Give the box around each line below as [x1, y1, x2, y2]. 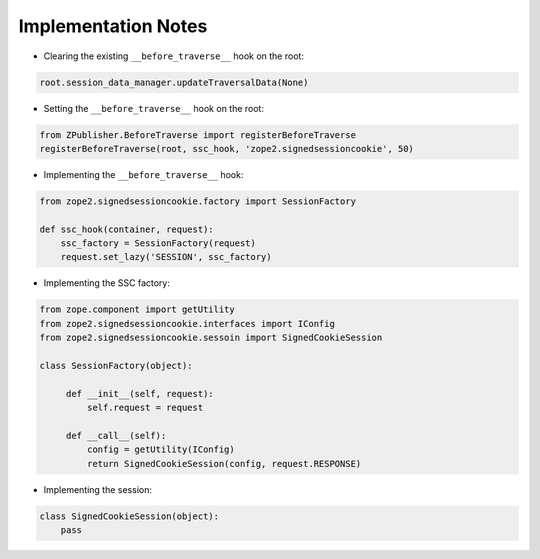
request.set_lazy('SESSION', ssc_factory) [60, 251, 272, 263]
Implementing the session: [43, 483, 152, 495]
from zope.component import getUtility [39, 304, 235, 315]
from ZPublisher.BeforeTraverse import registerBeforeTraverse [39, 129, 357, 140]
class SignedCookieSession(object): [39, 510, 220, 522]
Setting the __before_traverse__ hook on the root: [43, 102, 265, 114]
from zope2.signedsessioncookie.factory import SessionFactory [39, 195, 357, 207]
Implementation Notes [18, 15, 208, 37]
